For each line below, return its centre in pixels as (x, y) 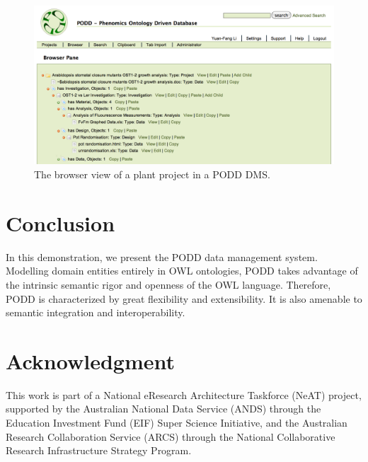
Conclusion (61, 223)
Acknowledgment (90, 360)
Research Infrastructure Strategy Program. (99, 450)
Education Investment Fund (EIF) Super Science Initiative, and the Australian (177, 423)
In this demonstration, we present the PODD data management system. (162, 256)
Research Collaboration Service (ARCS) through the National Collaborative (171, 436)
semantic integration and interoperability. (96, 312)
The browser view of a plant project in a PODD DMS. (152, 174)
